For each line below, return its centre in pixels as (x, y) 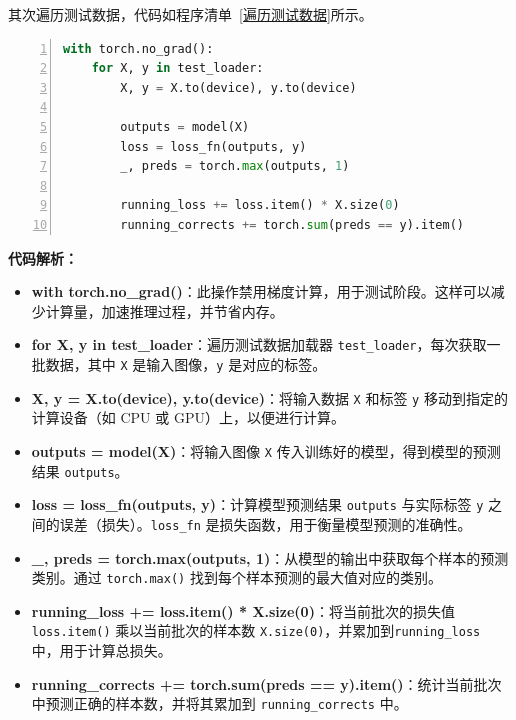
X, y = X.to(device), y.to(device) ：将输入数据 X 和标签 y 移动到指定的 (269, 397)
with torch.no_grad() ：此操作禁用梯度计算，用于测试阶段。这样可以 (261, 291)
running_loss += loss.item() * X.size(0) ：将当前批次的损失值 (243, 610)
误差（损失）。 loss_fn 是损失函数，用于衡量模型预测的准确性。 (265, 523)
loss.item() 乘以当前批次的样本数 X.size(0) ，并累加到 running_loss (256, 630)
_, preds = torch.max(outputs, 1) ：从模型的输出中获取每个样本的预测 (270, 557)
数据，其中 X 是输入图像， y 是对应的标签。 (186, 363)
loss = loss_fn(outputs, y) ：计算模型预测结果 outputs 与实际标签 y (257, 504)
